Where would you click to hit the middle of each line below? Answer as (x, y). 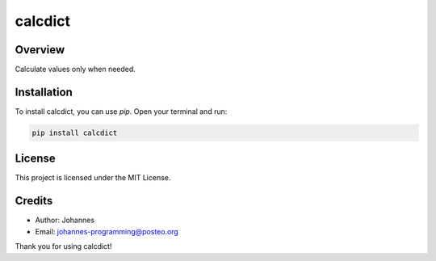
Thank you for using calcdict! (63, 246)
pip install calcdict (75, 133)
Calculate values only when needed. (75, 69)
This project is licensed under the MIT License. (93, 178)
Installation (44, 92)
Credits (34, 201)
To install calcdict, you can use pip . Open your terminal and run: (121, 111)
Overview (40, 50)
